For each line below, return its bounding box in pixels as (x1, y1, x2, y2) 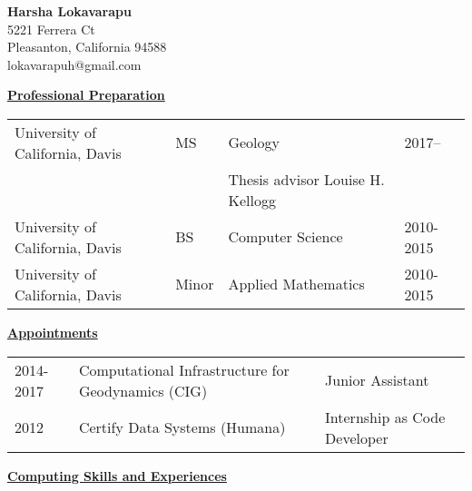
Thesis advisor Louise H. (228, 168, 385, 190)
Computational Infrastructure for (78, 358, 290, 380)
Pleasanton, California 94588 (7, 37, 167, 56)
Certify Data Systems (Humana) (78, 417, 286, 438)
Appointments (7, 322, 98, 341)
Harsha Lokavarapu (7, 2, 132, 20)
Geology (228, 132, 280, 153)
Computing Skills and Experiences (7, 466, 227, 485)
